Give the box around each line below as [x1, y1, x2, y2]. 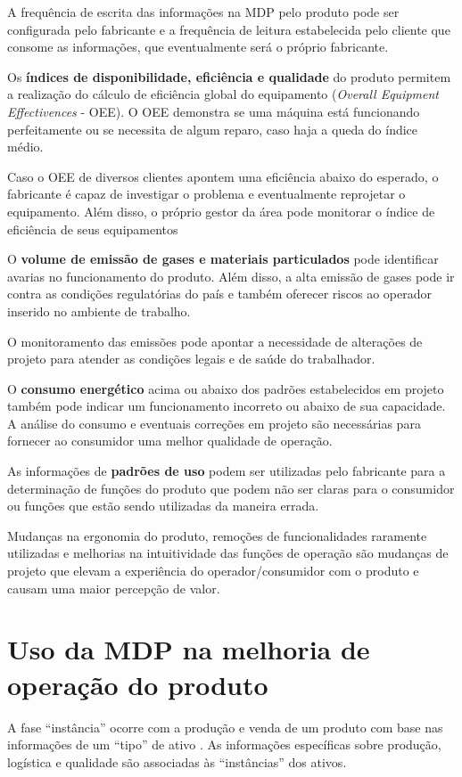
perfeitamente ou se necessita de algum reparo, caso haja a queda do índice [7, 119, 418, 138]
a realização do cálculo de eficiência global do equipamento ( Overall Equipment [7, 85, 440, 103]
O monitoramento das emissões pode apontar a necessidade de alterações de [7, 331, 423, 350]
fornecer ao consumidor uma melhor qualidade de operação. [7, 431, 333, 450]
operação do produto [7, 666, 268, 702]
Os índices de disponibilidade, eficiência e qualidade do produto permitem [7, 67, 451, 86]
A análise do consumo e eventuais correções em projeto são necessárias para [7, 413, 421, 432]
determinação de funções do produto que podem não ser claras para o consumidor [7, 478, 455, 497]
